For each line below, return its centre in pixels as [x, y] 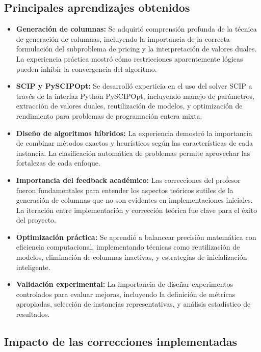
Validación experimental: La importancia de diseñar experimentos [125, 284]
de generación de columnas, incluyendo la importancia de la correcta [123, 38]
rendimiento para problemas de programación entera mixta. [109, 115]
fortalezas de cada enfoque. [58, 163]
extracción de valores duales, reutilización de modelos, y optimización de [129, 106]
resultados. [33, 314]
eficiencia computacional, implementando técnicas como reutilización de [128, 247]
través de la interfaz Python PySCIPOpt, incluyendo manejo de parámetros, [135, 96]
